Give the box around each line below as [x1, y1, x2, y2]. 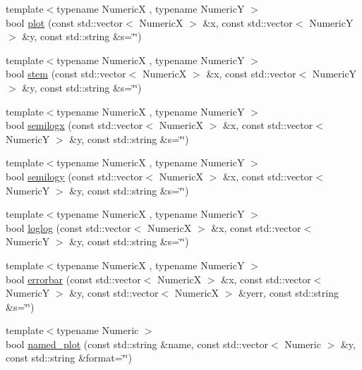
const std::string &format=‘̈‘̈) [6, 350, 132, 365]
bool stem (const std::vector [6, 66, 126, 81]
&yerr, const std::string [239, 285, 339, 300]
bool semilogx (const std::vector [6, 118, 143, 132]
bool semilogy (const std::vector [6, 168, 143, 183]
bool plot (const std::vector [6, 15, 123, 30]
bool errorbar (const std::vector [6, 271, 141, 286]
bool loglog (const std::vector [6, 220, 131, 235]
